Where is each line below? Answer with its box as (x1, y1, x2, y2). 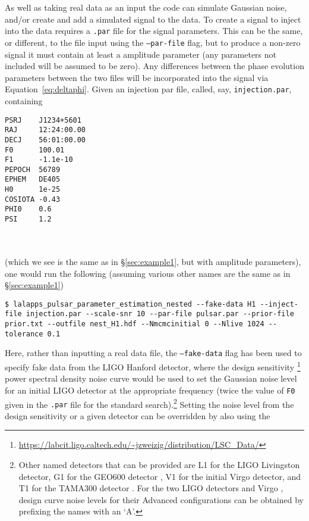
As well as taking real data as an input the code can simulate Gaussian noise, (5, 1, 287, 13)
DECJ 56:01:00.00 (5, 135, 86, 144)
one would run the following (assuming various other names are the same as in (5, 267, 291, 279)
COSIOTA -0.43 (5, 195, 61, 204)
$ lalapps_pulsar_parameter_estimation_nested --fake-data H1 (5, 300, 256, 308)
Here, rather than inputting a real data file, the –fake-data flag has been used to (5, 347, 302, 359)
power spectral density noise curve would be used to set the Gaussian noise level (5, 372, 297, 385)
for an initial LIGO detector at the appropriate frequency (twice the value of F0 (5, 383, 295, 396)
